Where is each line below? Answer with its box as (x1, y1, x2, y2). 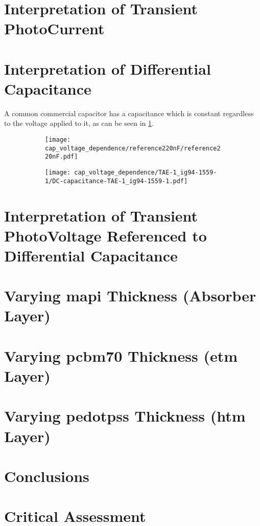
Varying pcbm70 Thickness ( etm (4, 345, 238, 366)
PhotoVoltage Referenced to (4, 225, 207, 246)
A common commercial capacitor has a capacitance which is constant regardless (4, 107, 254, 118)
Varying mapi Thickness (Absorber (4, 285, 256, 306)
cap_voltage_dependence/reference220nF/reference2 (45, 144, 221, 152)
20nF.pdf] (45, 153, 78, 161)
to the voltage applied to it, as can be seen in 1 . (4, 118, 154, 128)
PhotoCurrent (4, 18, 105, 39)
